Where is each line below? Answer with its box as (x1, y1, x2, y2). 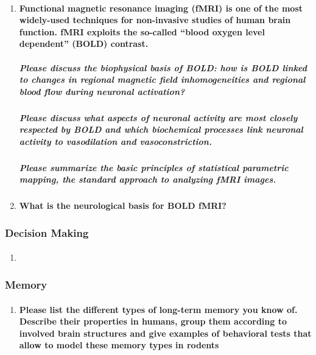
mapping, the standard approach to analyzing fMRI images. (19, 173, 276, 186)
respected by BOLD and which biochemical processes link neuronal (19, 123, 303, 136)
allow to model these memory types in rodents (19, 339, 219, 351)
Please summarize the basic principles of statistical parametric (19, 161, 289, 174)
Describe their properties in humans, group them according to (19, 315, 287, 328)
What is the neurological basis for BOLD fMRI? (19, 199, 226, 212)
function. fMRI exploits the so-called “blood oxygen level (19, 25, 265, 38)
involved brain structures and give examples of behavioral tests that (19, 326, 312, 339)
